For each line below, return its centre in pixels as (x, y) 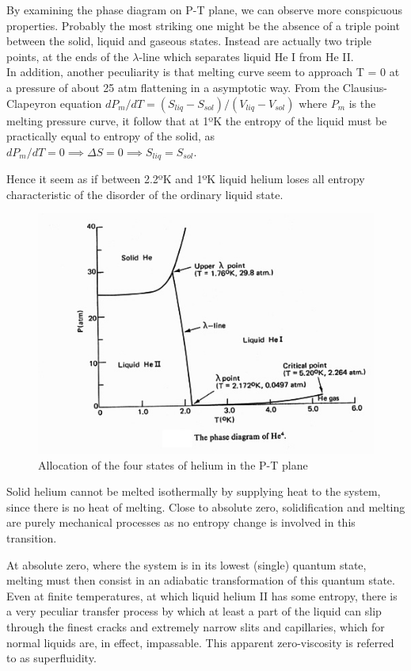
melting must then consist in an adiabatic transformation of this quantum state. (201, 580)
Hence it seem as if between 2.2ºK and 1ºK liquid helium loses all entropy (186, 179)
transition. (32, 538)
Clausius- (365, 87)
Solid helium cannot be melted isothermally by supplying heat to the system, (194, 491)
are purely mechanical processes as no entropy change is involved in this (181, 522)
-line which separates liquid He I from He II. (246, 56)
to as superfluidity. (51, 658)
